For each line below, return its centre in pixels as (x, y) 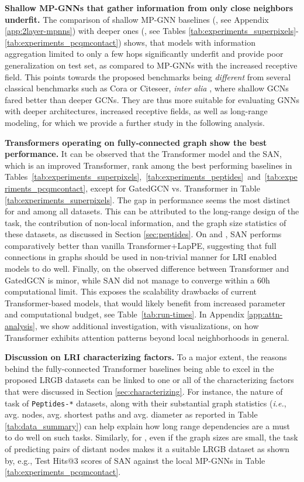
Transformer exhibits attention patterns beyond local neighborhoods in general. (147, 337)
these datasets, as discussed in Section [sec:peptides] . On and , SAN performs (143, 234)
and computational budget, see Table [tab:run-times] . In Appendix (125, 314)
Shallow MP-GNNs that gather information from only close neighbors (149, 8)
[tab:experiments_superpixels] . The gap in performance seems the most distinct (148, 199)
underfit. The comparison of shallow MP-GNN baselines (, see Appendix (137, 19)
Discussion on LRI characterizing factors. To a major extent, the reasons (146, 357)
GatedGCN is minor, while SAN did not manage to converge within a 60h (137, 280)
